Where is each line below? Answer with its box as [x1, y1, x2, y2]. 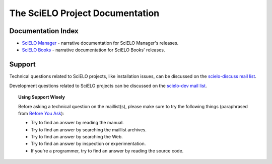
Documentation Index [9, 27, 79, 35]
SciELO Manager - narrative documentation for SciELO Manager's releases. [22, 40, 179, 46]
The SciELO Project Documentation [9, 8, 160, 19]
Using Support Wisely [18, 94, 65, 100]
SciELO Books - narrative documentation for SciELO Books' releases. [22, 47, 165, 53]
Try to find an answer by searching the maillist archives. [31, 126, 147, 133]
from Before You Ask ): [18, 110, 64, 116]
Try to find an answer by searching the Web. [31, 134, 123, 140]
